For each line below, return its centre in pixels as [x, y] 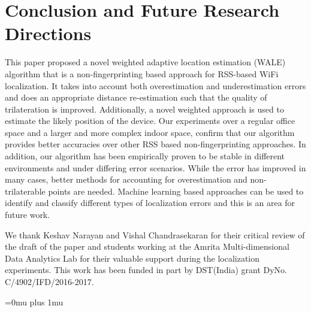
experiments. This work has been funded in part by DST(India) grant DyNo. [146, 270]
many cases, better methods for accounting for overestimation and [126, 179]
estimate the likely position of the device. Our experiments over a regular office [150, 121]
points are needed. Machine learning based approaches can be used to [176, 191]
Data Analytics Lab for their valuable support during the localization [132, 258]
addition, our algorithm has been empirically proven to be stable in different [145, 156]
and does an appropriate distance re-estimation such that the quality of [136, 97]
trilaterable [25, 191]
